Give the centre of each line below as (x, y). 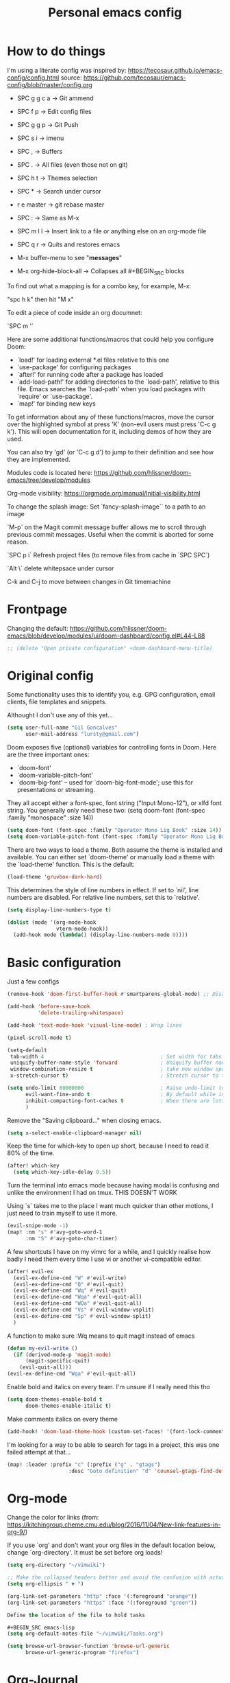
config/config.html (33, 78)
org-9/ (16, 1532)
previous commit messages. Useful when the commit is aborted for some (111, 534)
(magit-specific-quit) (57, 1361)
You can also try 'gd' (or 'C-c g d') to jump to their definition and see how (111, 452)
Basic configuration (64, 963)
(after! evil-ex (30, 1271)
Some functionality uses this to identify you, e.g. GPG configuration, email (111, 695)
